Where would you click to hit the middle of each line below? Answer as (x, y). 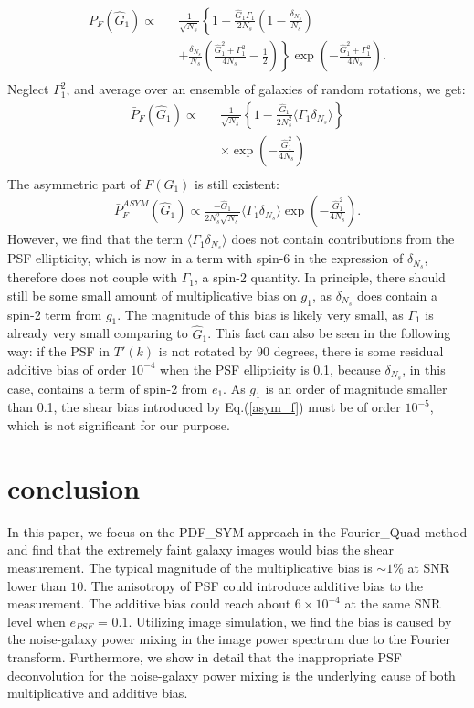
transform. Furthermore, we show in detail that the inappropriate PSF (205, 656)
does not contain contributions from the (343, 239)
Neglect (28, 89)
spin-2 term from (55, 314)
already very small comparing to (98, 333)
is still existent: (237, 183)
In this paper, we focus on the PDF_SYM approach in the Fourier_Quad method (237, 531)
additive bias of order (67, 369)
